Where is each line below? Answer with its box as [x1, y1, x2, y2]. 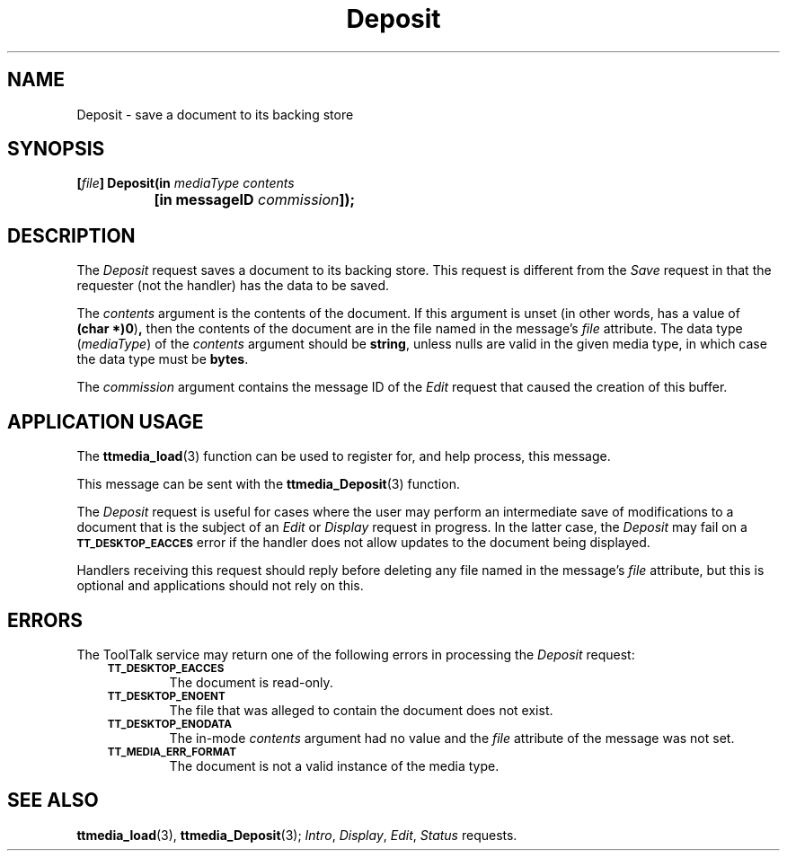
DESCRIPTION [7, 224, 136, 247]
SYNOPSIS [7, 137, 105, 161]
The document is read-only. [169, 674, 333, 690]
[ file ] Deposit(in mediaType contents [76, 175, 295, 191]
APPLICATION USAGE [7, 410, 204, 433]
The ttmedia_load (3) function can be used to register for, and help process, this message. [76, 448, 611, 464]
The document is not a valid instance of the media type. [169, 757, 500, 774]
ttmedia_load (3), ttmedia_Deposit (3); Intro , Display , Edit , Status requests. [76, 827, 517, 843]
